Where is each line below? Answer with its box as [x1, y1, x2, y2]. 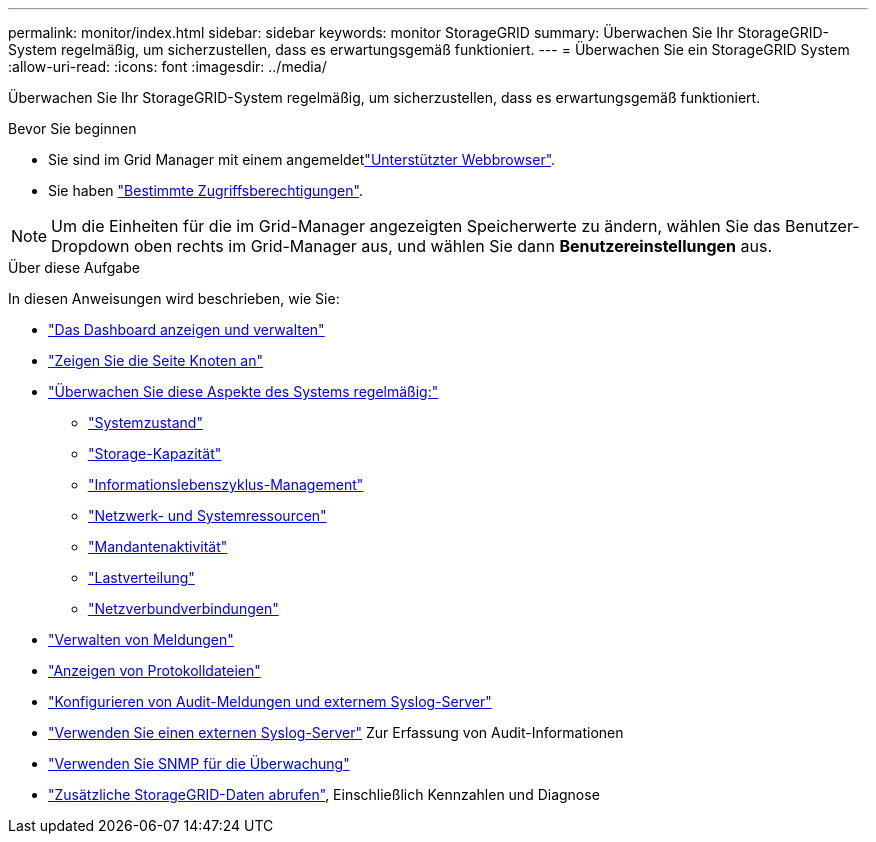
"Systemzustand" [88, 414, 203, 431]
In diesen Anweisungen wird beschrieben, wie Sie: [8, 290, 340, 307]
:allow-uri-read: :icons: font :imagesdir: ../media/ [8, 58, 327, 75]
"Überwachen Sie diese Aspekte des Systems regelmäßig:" [48, 383, 439, 400]
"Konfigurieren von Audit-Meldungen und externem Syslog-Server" [48, 693, 492, 710]
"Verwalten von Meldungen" [48, 631, 234, 648]
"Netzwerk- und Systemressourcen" [88, 507, 327, 524]
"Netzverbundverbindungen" [88, 600, 279, 617]
